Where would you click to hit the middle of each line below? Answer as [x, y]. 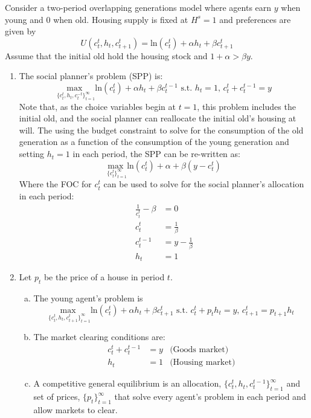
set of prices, [57, 397]
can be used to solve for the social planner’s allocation [204, 184]
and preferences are [255, 19]
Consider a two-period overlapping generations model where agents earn [138, 7]
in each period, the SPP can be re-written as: [156, 154]
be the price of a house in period [104, 277]
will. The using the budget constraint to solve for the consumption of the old [161, 130]
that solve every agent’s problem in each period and [210, 397]
